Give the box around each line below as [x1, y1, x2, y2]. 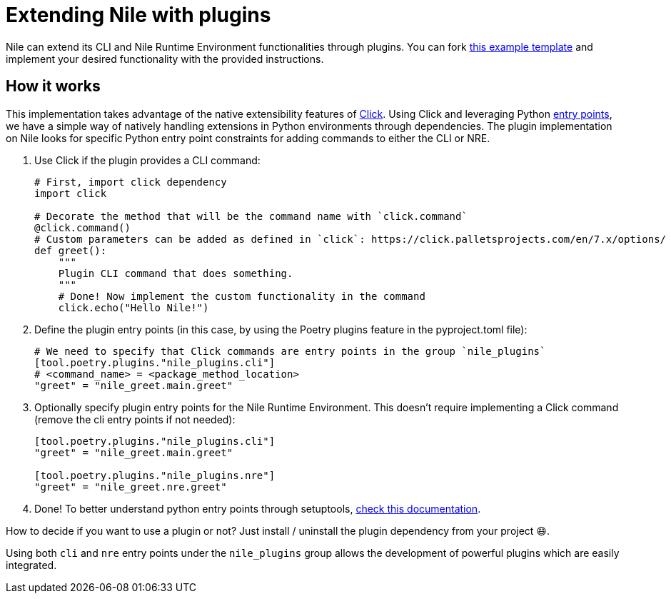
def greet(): [34, 244, 107, 256]
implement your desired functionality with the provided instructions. [6, 52, 324, 65]
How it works [6, 77, 101, 96]
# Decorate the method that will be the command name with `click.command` [34, 210, 468, 222]
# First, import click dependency [34, 176, 227, 188]
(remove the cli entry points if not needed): [34, 413, 236, 426]
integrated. [6, 558, 57, 571]
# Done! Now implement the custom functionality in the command [58, 290, 425, 302]
